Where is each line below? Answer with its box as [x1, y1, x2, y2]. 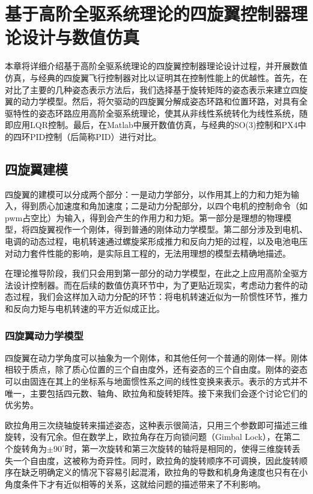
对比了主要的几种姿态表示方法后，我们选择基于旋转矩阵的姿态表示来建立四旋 [5, 83, 308, 96]
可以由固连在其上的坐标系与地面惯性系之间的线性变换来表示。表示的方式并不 [5, 375, 308, 388]
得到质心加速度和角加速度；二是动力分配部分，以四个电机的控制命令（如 [21, 200, 308, 212]
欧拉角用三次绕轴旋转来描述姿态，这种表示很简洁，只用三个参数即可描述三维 [5, 418, 308, 431]
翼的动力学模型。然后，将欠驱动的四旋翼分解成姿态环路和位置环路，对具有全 [5, 95, 308, 108]
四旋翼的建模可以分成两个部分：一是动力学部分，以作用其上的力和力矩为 [5, 188, 291, 200]
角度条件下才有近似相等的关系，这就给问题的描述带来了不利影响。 [5, 477, 266, 490]
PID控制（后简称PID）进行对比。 [29, 130, 162, 142]
